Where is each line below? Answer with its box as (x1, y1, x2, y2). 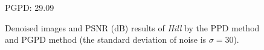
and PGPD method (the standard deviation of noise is (5, 33, 207, 46)
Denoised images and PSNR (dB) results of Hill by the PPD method (5, 21, 260, 34)
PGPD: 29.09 (5, 1, 54, 13)
